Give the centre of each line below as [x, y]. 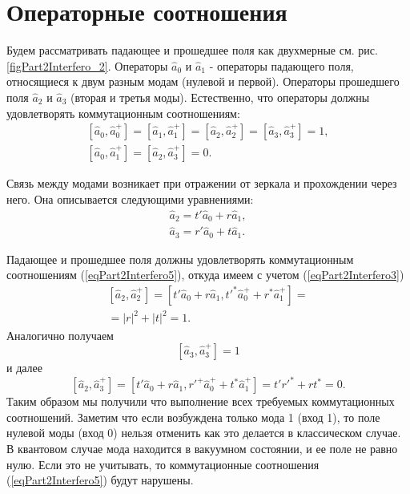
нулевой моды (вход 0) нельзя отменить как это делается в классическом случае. [204, 433]
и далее [25, 368]
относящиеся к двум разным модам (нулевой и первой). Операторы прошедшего [203, 81]
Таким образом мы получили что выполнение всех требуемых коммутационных [201, 401]
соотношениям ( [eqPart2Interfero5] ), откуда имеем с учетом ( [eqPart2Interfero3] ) [205, 275]
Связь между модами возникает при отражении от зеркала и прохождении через [202, 183]
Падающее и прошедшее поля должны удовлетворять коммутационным [180, 259]
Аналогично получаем [60, 335]
